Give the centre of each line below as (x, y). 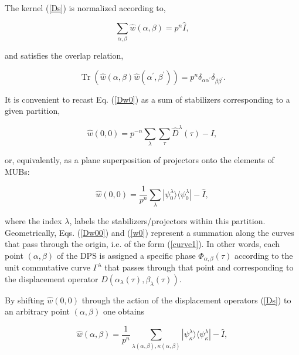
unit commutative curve (47, 267)
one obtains (124, 311)
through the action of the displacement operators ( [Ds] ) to (186, 300)
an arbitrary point (37, 311)
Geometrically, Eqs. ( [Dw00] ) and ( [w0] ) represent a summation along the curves (149, 232)
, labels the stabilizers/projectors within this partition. (167, 220)
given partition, (33, 111)
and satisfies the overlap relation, (64, 55)
